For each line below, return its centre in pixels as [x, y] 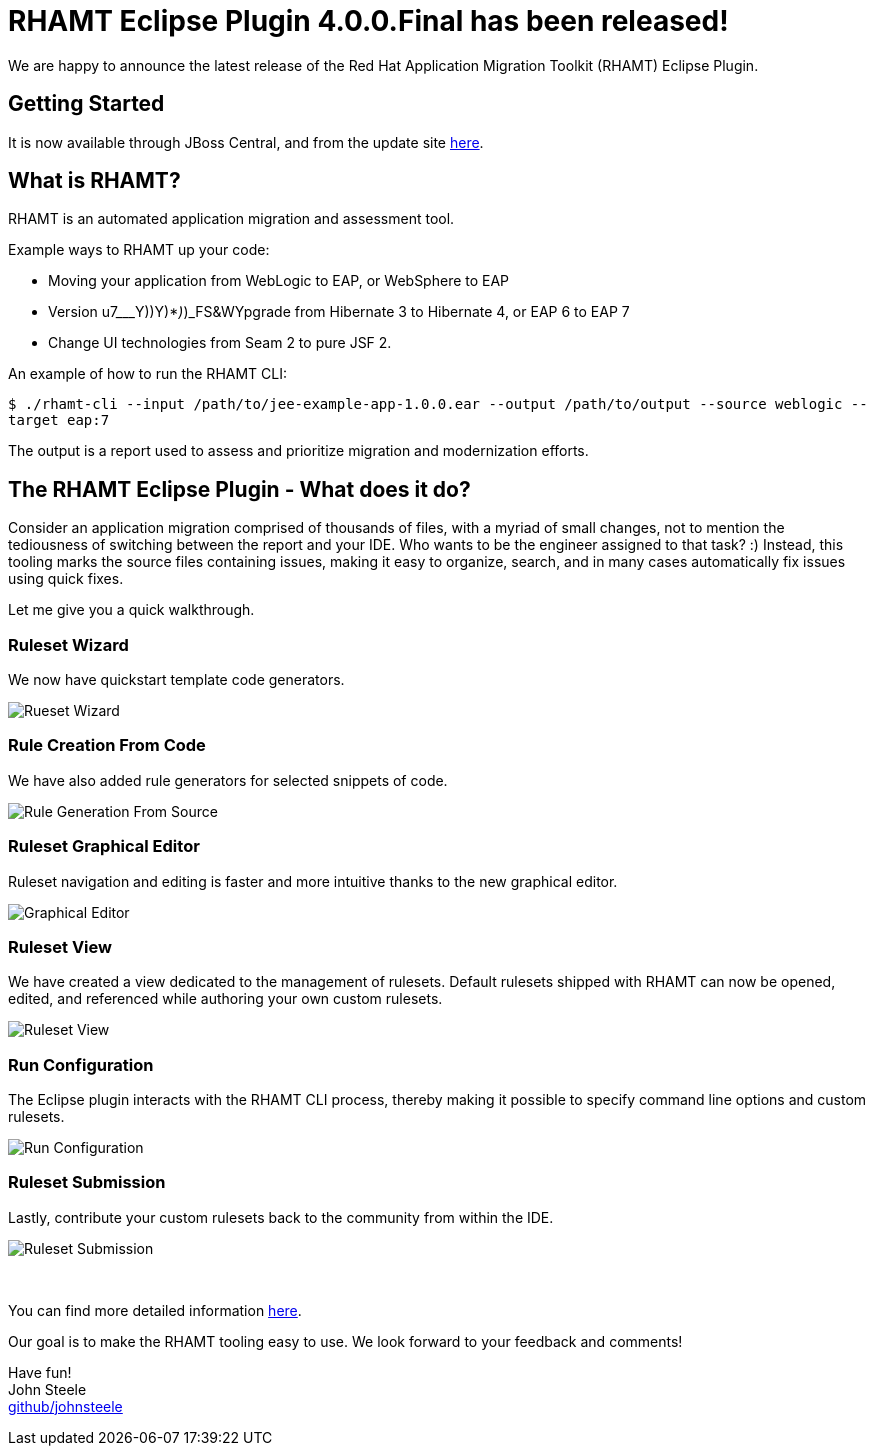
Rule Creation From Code [107, 745]
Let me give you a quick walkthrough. [131, 610]
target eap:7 [59, 420]
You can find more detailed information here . [155, 1310]
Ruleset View [60, 946]
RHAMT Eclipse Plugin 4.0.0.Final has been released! [368, 21]
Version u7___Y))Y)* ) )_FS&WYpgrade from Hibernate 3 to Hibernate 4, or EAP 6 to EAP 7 [339, 312]
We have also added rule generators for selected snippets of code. [228, 780]
